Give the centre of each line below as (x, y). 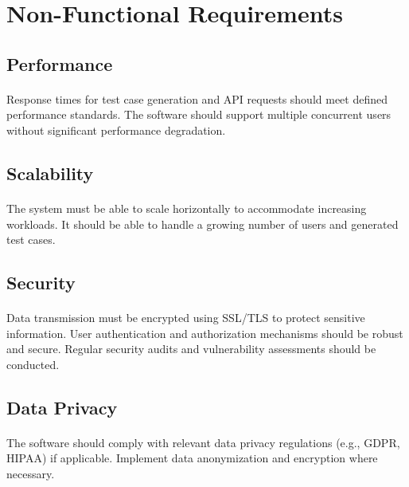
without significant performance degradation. (116, 130)
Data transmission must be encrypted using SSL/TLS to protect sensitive (186, 318)
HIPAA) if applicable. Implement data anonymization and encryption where (192, 458)
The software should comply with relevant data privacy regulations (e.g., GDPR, (203, 442)
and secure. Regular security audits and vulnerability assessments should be (191, 349)
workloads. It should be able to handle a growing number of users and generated (203, 224)
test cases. (31, 240)
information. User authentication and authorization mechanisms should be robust (205, 333)
